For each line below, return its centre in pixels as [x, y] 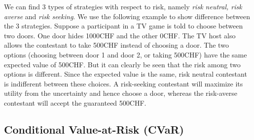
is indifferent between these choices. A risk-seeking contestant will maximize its [124, 83]
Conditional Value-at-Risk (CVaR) [94, 129]
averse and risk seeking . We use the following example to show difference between [127, 16]
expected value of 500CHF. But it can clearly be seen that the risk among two [122, 64]
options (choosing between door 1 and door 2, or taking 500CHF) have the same [126, 54]
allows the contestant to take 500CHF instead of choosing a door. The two [116, 45]
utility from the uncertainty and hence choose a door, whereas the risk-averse [121, 93]
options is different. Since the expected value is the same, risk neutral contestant [126, 74]
